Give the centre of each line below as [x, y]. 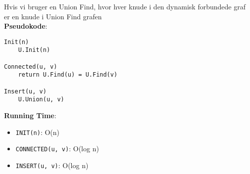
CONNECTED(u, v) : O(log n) [57, 149]
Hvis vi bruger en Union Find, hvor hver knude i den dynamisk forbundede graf [125, 6]
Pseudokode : [26, 26]
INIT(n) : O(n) [38, 132]
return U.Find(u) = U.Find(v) [68, 75]
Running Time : [30, 115]
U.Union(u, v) [41, 100]
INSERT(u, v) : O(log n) [52, 165]
